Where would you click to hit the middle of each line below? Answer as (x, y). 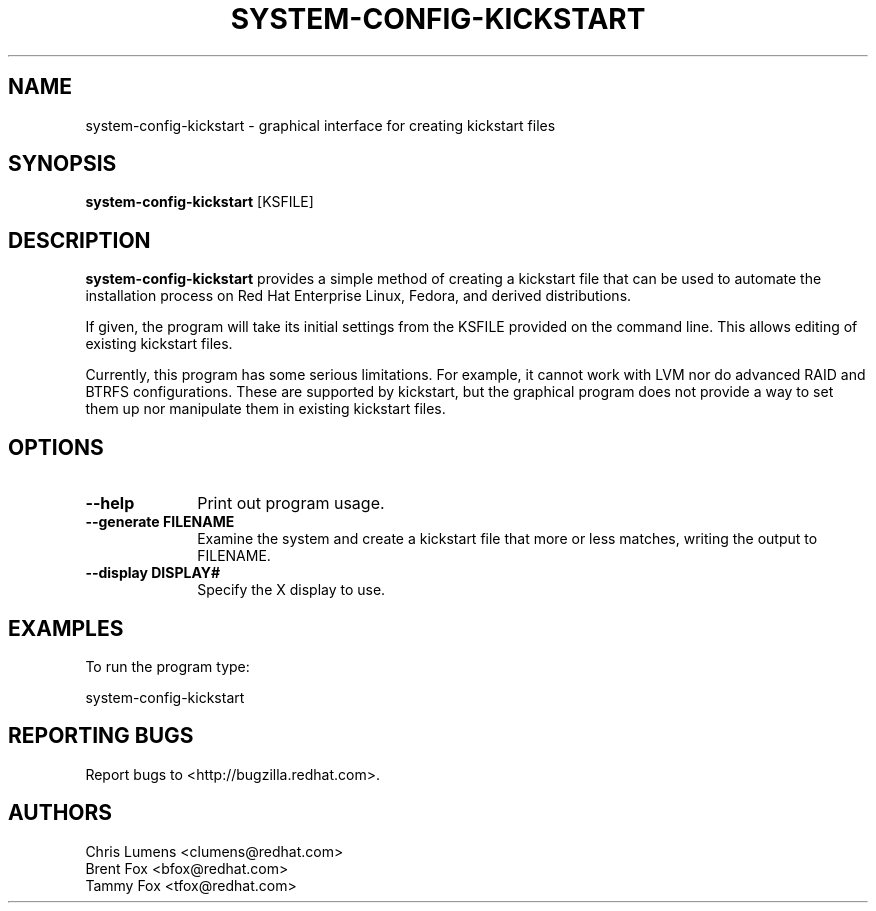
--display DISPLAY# (153, 573)
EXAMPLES (66, 628)
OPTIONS (56, 447)
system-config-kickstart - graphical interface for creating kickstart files (320, 125)
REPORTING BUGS (101, 736)
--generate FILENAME (160, 522)
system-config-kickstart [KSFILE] (199, 202)
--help (110, 503)
